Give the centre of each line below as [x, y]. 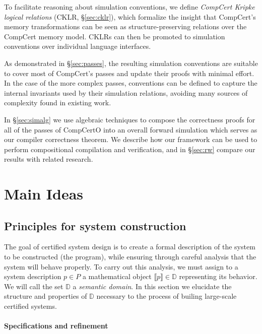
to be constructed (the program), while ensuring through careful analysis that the [130, 257]
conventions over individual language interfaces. [78, 46]
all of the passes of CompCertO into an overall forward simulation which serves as [131, 129]
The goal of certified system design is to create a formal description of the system [130, 247]
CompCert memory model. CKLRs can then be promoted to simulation [115, 36]
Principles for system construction [95, 225]
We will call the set [34, 286]
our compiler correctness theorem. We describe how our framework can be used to [131, 139]
